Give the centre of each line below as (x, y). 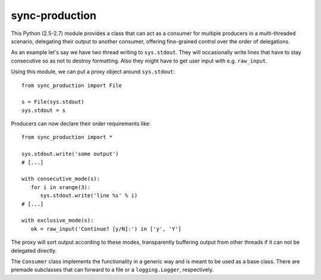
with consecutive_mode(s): (61, 179)
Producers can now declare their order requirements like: (81, 124)
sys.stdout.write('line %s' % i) (89, 196)
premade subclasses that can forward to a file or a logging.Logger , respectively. (112, 270)
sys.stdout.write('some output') (70, 154)
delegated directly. (34, 250)
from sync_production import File (72, 85)
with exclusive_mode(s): (58, 221)
